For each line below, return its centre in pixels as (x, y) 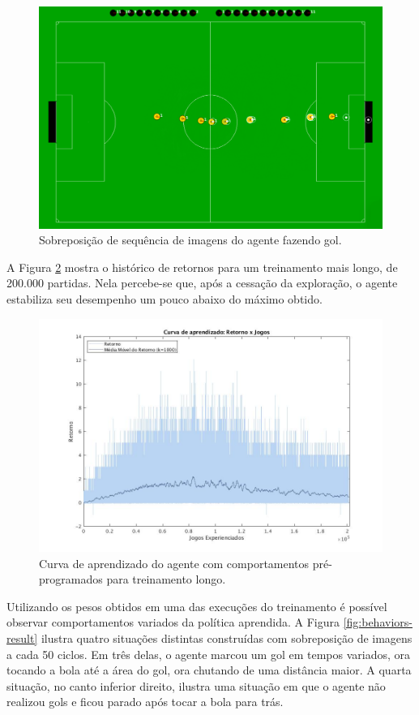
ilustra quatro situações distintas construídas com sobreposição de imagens (227, 638)
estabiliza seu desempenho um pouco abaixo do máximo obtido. (165, 299)
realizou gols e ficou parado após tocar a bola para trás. (145, 702)
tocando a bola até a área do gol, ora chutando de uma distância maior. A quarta (209, 670)
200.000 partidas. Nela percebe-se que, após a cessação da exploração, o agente (202, 283)
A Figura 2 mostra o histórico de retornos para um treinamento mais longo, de (202, 267)
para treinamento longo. (166, 579)
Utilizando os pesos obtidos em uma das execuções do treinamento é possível (197, 606)
